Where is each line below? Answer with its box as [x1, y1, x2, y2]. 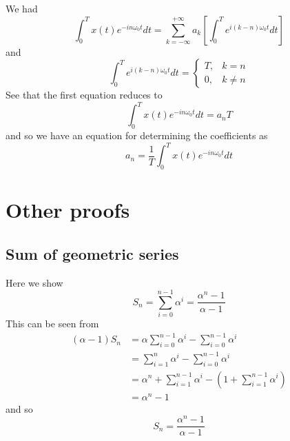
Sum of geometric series [6, 243, 179, 264]
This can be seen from [6, 316, 99, 331]
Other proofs [6, 196, 130, 224]
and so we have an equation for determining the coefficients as [6, 128, 268, 143]
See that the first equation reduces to [6, 88, 163, 102]
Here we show [6, 275, 63, 289]
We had [6, 1, 38, 15]
